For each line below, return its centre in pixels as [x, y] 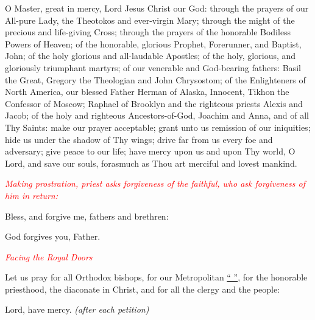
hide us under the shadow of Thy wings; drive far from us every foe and [139, 139]
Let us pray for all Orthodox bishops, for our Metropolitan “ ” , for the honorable [156, 277]
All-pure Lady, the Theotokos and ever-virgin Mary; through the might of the [150, 20]
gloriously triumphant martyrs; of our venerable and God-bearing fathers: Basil [153, 67]
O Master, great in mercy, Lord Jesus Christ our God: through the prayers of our [157, 8]
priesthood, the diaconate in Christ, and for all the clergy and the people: [143, 289]
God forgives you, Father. [53, 236]
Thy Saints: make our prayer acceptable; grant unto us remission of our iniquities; [158, 127]
